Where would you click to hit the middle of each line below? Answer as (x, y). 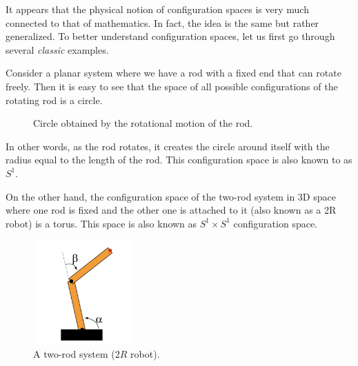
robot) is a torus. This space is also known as (101, 223)
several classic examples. (57, 49)
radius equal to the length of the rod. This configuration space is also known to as (179, 160)
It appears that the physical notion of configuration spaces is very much (157, 9)
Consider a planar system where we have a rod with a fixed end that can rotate (173, 73)
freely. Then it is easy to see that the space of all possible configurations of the (172, 86)
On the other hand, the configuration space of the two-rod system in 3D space (171, 196)
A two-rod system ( (74, 354)
